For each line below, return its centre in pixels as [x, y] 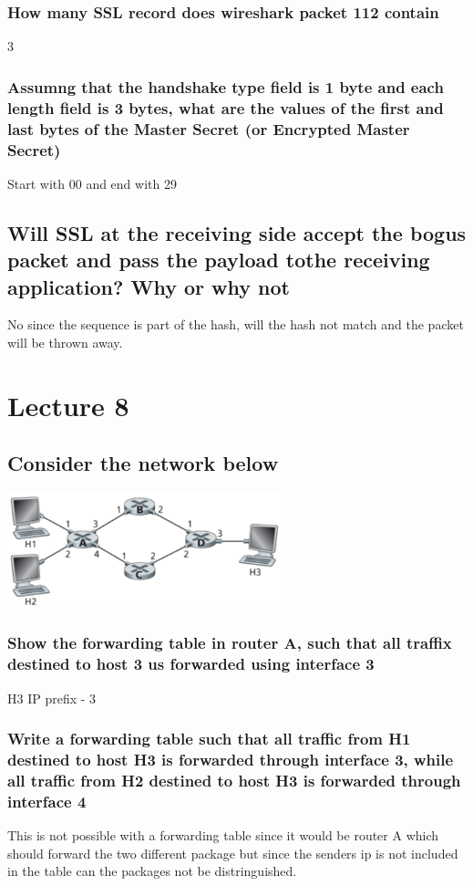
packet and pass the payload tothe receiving [219, 260]
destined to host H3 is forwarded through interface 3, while [231, 759]
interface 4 [47, 801]
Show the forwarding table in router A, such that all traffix [230, 643]
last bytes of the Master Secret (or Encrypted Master [209, 128]
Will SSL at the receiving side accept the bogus [237, 232]
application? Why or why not [149, 286]
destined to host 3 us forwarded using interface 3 [191, 664]
